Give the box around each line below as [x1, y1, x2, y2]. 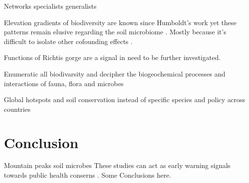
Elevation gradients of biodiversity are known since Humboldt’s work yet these [4, 17, 237, 27]
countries [4, 104, 30, 114]
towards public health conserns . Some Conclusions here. [4, 170, 171, 180]
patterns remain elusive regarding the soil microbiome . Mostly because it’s [4, 27, 226, 37]
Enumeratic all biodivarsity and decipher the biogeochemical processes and [4, 68, 225, 78]
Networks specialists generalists [4, 1, 97, 11]
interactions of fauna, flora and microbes [4, 78, 124, 88]
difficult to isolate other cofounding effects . [4, 36, 133, 46]
